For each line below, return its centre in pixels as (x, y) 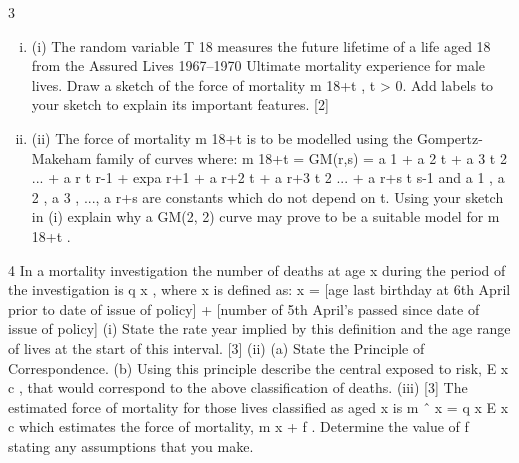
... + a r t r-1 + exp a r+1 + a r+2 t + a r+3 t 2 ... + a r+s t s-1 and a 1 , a (268, 177)
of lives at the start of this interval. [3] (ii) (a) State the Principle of (216, 347)
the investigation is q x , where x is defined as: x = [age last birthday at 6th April (259, 289)
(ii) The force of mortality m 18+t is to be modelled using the (222, 137)
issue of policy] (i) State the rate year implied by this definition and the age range (259, 328)
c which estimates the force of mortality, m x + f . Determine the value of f (238, 426)
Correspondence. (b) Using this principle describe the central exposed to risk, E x (258, 367)
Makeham (61, 157)
